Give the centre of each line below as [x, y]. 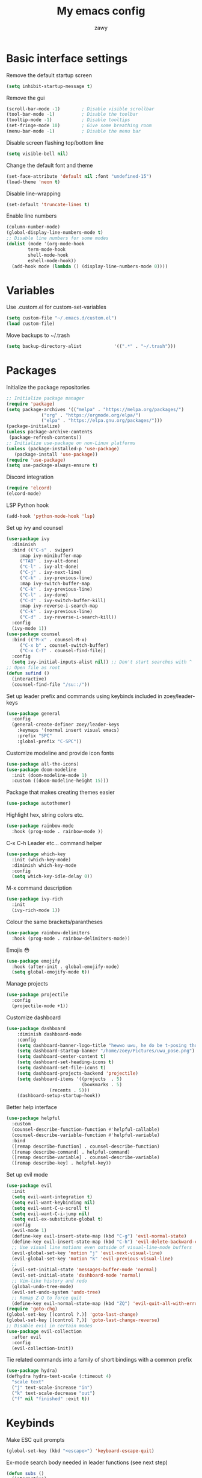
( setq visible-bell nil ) [37, 154]
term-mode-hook [47, 249]
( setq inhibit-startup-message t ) [50, 86]
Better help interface [32, 1107]
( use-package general [33, 713]
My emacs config [101, 11]
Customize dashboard [34, 1017]
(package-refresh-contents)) [45, 438]
